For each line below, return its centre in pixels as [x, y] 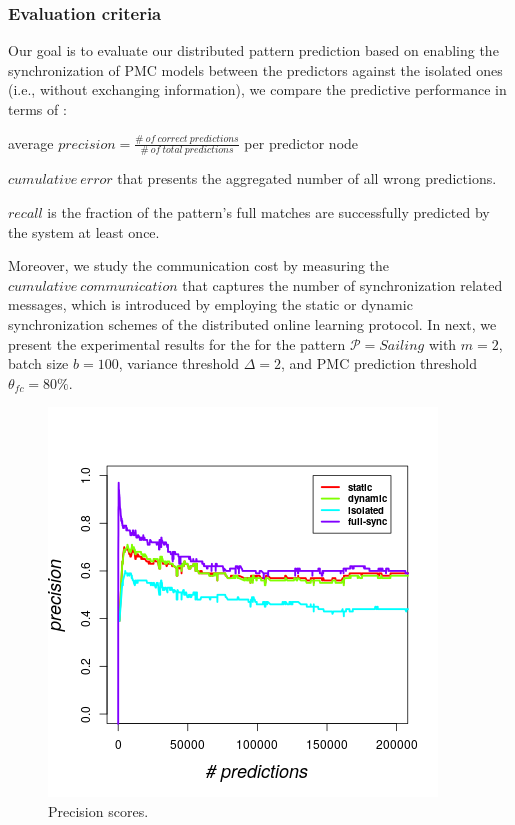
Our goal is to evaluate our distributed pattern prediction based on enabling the [253, 50]
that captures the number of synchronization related [342, 284]
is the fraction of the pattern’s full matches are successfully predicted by [268, 212]
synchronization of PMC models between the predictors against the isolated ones [255, 69]
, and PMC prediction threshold [379, 363]
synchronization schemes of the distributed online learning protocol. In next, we [252, 323]
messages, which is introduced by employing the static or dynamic [210, 304]
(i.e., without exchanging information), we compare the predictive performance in [257, 89]
